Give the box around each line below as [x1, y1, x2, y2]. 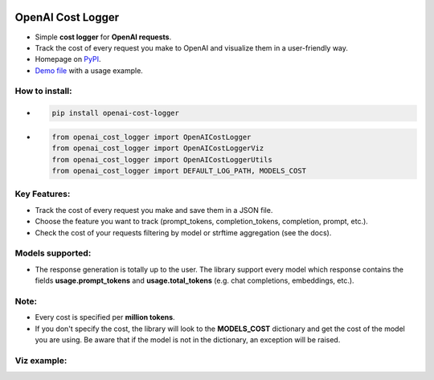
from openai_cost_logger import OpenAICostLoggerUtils [51, 155, 272, 164]
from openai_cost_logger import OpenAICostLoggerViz [51, 144, 264, 153]
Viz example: [14, 354, 68, 366]
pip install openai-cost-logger [51, 108, 180, 118]
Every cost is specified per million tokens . [35, 313, 176, 322]
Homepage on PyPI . [35, 55, 101, 64]
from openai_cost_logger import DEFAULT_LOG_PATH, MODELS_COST [51, 165, 307, 175]
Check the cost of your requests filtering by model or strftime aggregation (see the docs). [35, 227, 332, 237]
